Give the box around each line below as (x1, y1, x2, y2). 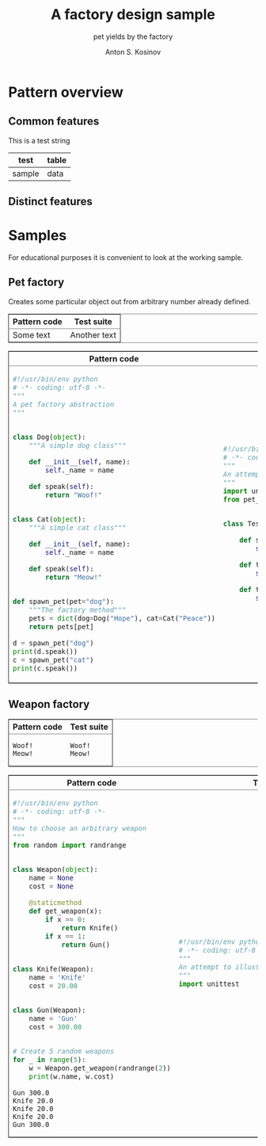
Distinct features (8, 195, 93, 208)
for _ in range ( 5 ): (13, 1055, 86, 1064)
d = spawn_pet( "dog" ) (13, 638, 94, 647)
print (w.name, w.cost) (28, 1072, 115, 1081)
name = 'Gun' (28, 1014, 78, 1023)
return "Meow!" (44, 572, 103, 582)
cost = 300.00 (28, 1022, 82, 1031)
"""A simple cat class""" (28, 523, 127, 532)
